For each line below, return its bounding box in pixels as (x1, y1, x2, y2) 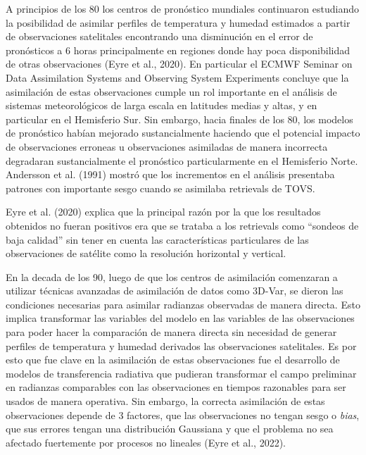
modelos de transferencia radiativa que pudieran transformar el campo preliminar (6, 366, 357, 380)
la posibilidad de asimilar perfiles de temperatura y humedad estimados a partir (6, 15, 351, 30)
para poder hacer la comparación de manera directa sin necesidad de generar (6, 325, 337, 339)
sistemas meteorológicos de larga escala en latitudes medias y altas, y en (6, 98, 317, 113)
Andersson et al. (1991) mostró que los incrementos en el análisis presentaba (6, 167, 335, 182)
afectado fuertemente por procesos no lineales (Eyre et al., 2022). (6, 435, 286, 449)
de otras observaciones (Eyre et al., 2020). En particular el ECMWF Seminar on (6, 56, 353, 71)
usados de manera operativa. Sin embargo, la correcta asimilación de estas (6, 394, 325, 409)
